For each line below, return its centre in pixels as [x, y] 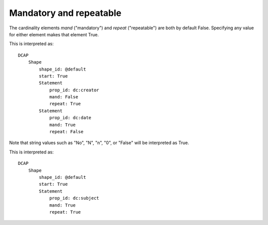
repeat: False [67, 132]
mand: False [64, 97]
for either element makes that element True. [54, 34]
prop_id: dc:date [70, 118]
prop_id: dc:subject [74, 198]
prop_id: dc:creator [74, 90]
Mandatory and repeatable [65, 13]
